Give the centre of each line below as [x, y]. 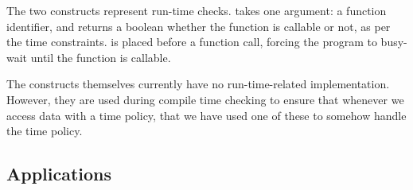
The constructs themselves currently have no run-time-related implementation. [198, 84]
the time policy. [45, 131]
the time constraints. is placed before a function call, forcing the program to [192, 42]
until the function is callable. [101, 57]
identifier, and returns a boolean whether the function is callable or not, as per [199, 26]
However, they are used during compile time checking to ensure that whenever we [205, 99]
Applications [59, 174]
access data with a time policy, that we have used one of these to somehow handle [206, 115]
